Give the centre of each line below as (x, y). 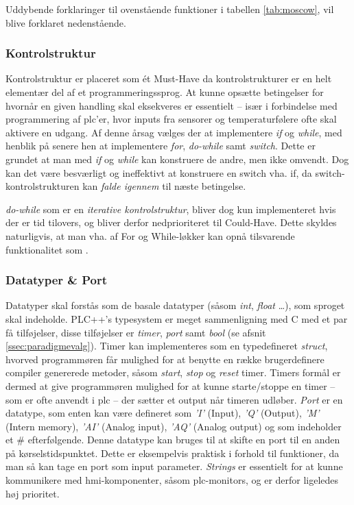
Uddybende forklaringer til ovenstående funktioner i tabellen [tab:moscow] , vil (170, 9)
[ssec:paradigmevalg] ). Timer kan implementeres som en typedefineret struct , (167, 346)
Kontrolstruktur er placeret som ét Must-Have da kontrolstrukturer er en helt (169, 78)
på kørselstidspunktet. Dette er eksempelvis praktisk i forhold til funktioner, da (173, 453)
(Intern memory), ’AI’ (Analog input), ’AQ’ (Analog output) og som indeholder (174, 426)
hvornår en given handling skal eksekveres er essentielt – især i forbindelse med (172, 105)
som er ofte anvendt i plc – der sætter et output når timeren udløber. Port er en (174, 399)
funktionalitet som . (47, 249)
